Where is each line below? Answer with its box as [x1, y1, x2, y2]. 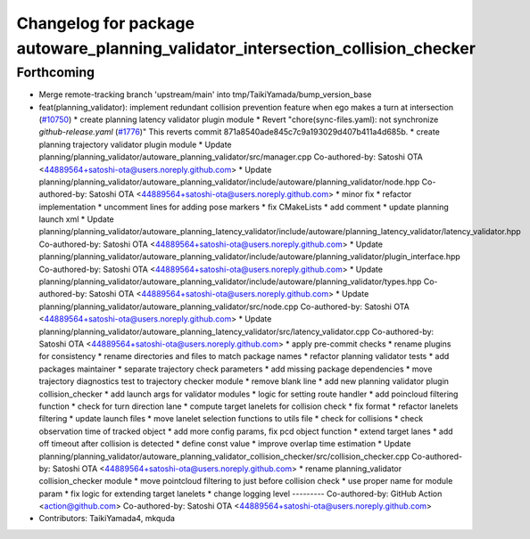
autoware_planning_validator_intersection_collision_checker [16, 38, 476, 58]
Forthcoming [16, 64, 95, 80]
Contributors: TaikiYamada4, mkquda [38, 513, 176, 524]
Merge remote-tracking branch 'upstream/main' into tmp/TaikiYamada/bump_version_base [38, 89, 372, 100]
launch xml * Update [38, 214, 115, 225]
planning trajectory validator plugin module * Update [38, 139, 232, 150]
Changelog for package [16, 13, 195, 33]
